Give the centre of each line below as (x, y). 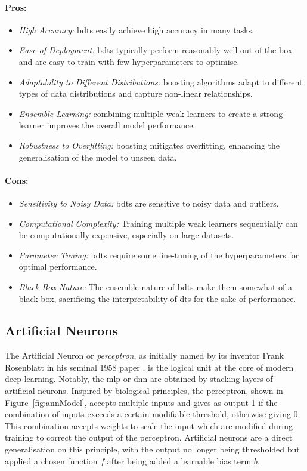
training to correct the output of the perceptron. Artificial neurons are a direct (149, 437)
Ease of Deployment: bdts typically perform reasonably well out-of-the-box (156, 50)
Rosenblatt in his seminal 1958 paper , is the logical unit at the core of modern (149, 367)
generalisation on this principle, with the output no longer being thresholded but (152, 449)
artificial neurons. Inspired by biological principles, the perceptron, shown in (144, 391)
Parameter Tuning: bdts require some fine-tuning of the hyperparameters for (159, 255)
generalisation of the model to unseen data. (98, 157)
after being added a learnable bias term (179, 461)
